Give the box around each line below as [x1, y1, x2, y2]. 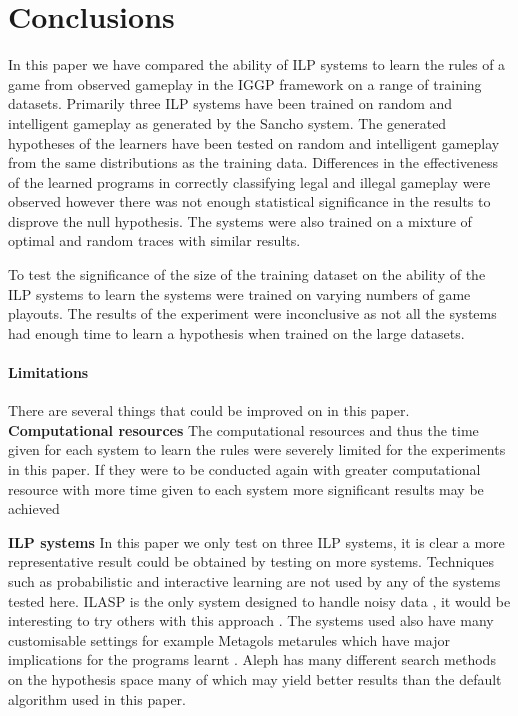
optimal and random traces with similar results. [8, 230, 301, 251]
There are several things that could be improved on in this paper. [8, 400, 410, 421]
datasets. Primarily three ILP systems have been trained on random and [8, 93, 453, 114]
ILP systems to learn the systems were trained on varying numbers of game [8, 283, 471, 304]
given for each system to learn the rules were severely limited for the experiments [8, 439, 506, 460]
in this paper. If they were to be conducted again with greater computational [8, 459, 481, 480]
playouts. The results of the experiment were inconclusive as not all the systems [8, 303, 497, 324]
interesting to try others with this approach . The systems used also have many [8, 610, 494, 631]
